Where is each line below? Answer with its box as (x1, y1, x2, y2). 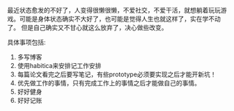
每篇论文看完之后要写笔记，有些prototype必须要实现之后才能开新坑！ (17, 70, 217, 78)
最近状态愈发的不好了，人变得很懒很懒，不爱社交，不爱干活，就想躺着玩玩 (7, 6, 221, 14)
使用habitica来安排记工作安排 (17, 62, 102, 69)
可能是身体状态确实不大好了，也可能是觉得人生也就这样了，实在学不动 (19, 15, 221, 23)
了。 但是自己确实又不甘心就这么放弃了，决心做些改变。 (7, 24, 168, 31)
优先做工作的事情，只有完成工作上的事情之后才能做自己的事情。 (17, 79, 201, 87)
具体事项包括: (7, 38, 47, 46)
